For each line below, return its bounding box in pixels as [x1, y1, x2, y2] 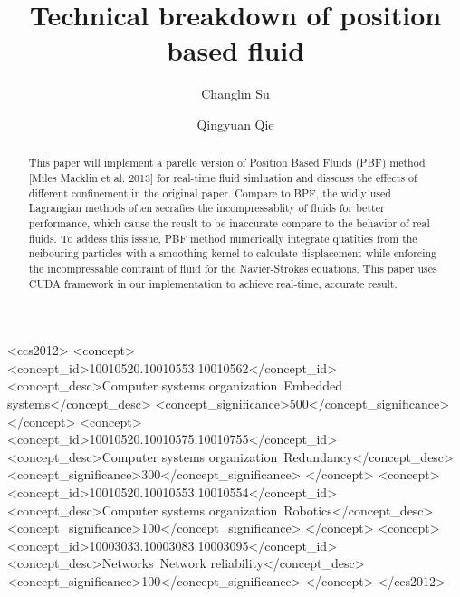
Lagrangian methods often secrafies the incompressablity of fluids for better [28, 200, 385, 216]
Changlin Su [201, 84, 270, 103]
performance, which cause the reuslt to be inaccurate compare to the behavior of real [28, 215, 430, 230]
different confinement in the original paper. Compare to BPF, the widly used [28, 185, 391, 200]
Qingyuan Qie [196, 114, 274, 133]
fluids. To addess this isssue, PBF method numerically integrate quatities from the [28, 230, 417, 246]
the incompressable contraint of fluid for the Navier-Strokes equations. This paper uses [28, 260, 437, 275]
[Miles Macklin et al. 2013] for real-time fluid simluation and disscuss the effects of [28, 169, 417, 185]
